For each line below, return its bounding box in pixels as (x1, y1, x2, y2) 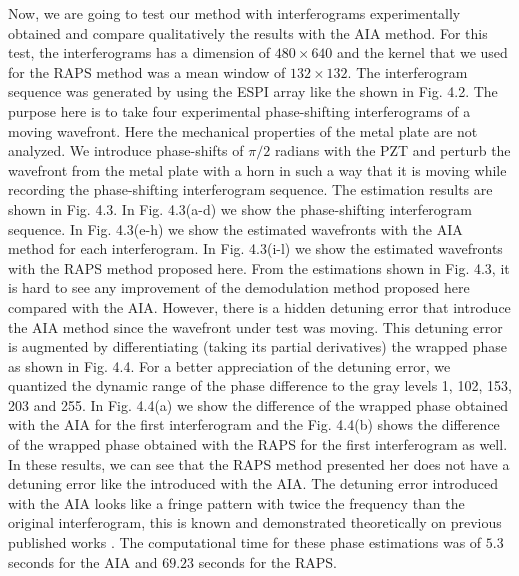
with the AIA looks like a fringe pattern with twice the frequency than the (8, 492, 465, 513)
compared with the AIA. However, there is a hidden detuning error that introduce (8, 296, 511, 317)
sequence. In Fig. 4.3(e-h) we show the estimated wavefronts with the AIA (8, 218, 463, 239)
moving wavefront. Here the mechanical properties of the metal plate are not (8, 120, 478, 141)
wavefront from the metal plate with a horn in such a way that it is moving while (8, 159, 507, 180)
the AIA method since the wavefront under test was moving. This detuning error (8, 316, 503, 337)
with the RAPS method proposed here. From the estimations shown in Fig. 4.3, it (8, 257, 510, 278)
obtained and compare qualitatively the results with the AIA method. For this (8, 22, 488, 43)
